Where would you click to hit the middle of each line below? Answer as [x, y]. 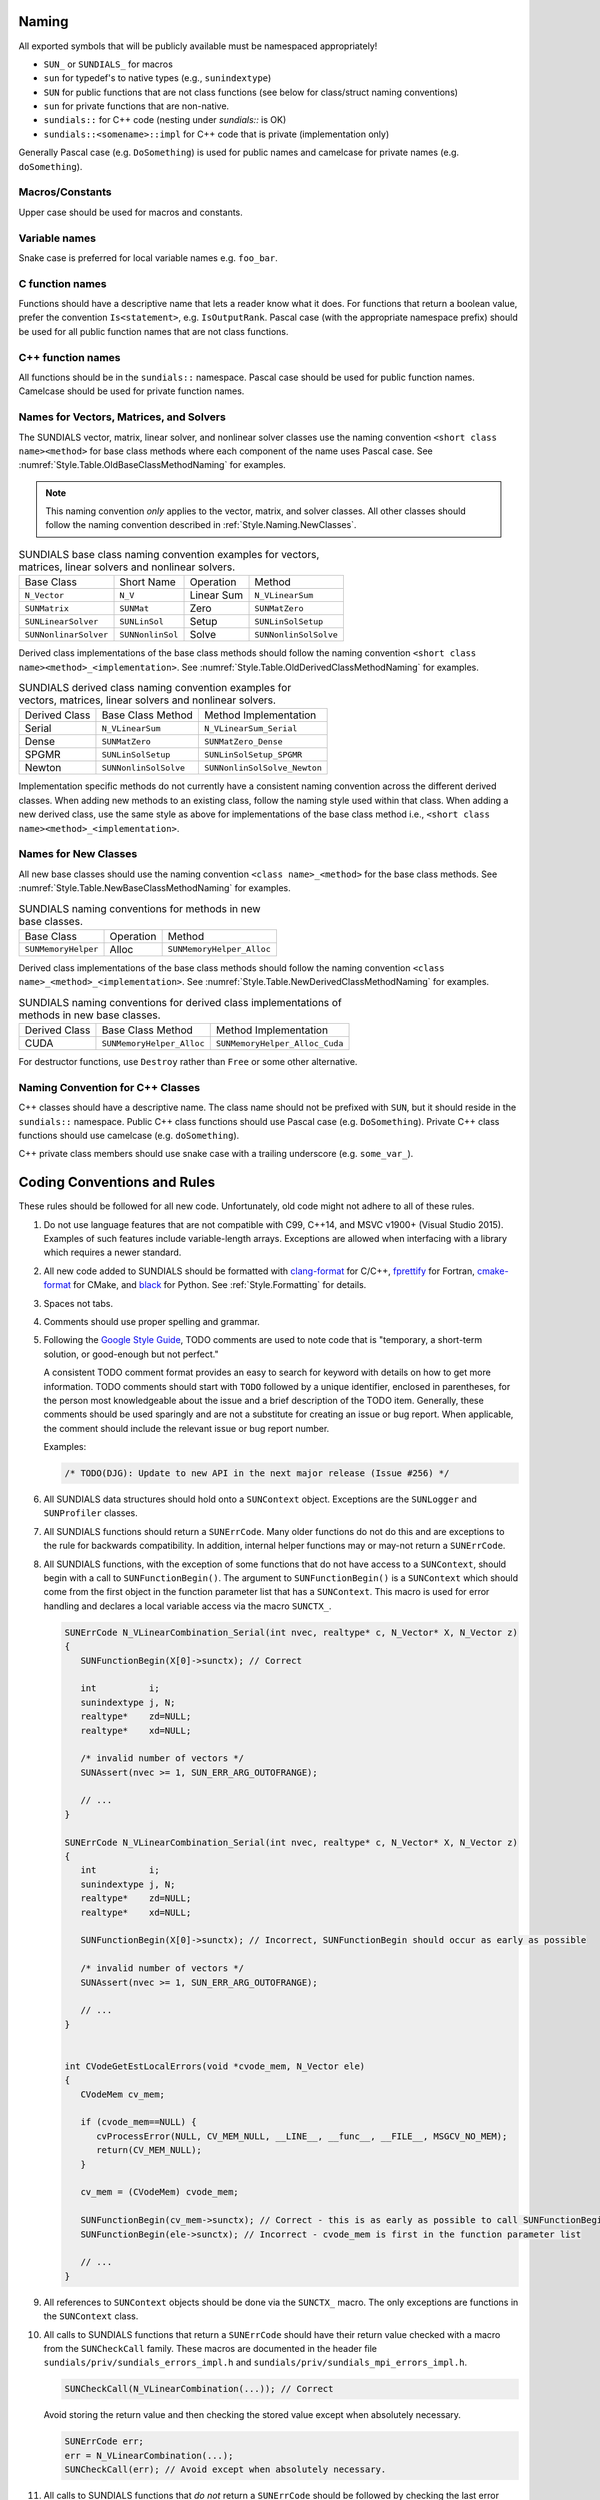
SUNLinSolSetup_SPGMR [253, 754]
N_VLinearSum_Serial [250, 728]
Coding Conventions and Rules [116, 1182]
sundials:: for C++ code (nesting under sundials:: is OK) [165, 120]
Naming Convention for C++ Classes [109, 1087]
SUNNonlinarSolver [66, 634]
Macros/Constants [65, 192]
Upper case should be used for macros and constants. [131, 212]
